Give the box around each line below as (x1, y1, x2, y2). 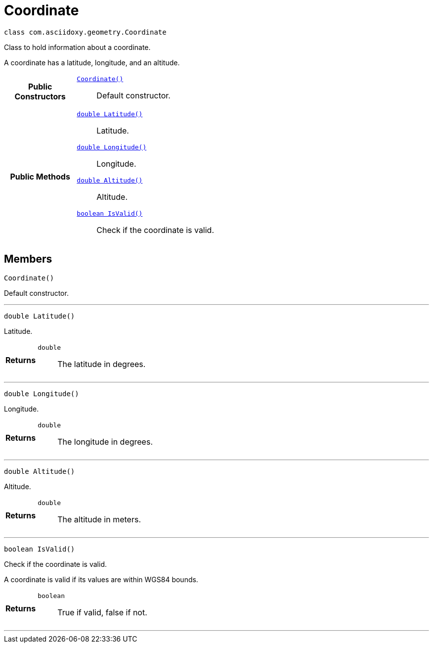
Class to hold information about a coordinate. (4, 43, 151, 51)
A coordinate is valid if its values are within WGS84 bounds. (4, 575, 198, 584)
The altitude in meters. (57, 514, 141, 524)
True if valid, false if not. (57, 607, 147, 617)
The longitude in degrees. (57, 436, 153, 447)
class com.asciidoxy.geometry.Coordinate (4, 28, 167, 36)
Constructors (14, 92, 66, 102)
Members (4, 253, 52, 266)
